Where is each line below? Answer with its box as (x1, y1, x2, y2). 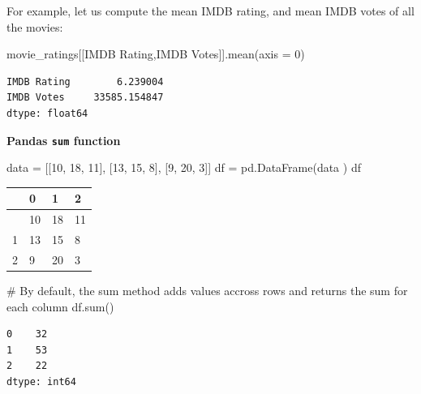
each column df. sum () (6, 298, 114, 315)
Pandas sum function (6, 131, 121, 148)
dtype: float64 (6, 107, 88, 119)
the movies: (6, 18, 63, 35)
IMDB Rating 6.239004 (6, 75, 164, 88)
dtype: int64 (6, 375, 76, 388)
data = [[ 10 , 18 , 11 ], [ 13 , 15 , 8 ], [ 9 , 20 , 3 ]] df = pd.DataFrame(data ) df (6, 159, 361, 176)
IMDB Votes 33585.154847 (6, 92, 164, 104)
